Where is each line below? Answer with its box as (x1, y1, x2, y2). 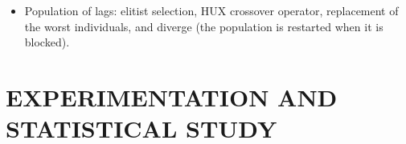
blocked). (24, 34, 70, 50)
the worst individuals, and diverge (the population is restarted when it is (24, 18, 383, 34)
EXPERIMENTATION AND (6, 80, 338, 113)
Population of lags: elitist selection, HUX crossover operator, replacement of (24, 2, 399, 18)
